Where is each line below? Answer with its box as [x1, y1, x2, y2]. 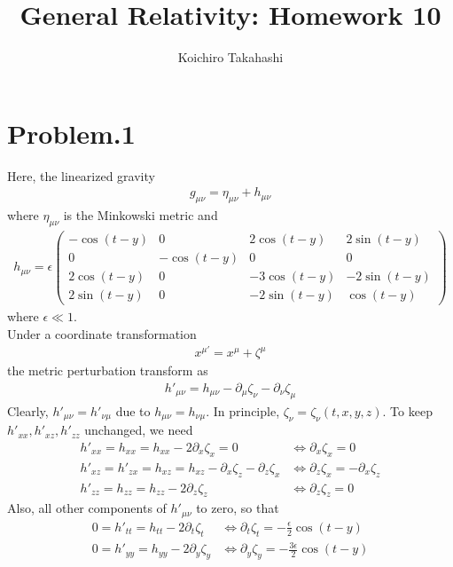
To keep [390, 401, 433, 420]
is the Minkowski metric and [63, 206, 218, 224]
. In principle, [206, 401, 280, 420]
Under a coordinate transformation [7, 324, 197, 343]
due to [115, 401, 151, 420]
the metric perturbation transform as [7, 361, 208, 380]
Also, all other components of [7, 499, 167, 517]
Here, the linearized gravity [7, 166, 155, 185]
